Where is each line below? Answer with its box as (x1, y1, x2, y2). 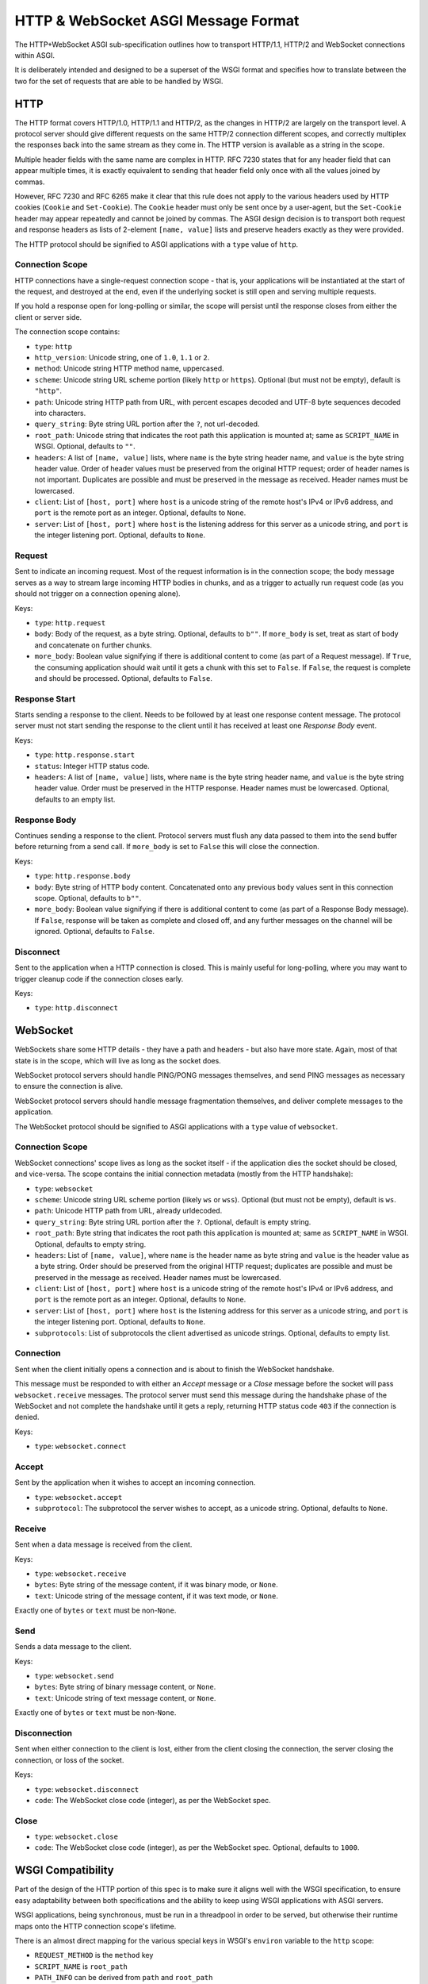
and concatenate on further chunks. (34, 640, 152, 650)
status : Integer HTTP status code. (34, 761, 150, 771)
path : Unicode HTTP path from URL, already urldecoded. (34, 1206, 223, 1216)
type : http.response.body (34, 871, 131, 881)
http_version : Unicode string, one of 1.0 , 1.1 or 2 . (34, 353, 210, 363)
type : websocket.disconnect (34, 1784, 139, 1794)
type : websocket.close (34, 1832, 119, 1841)
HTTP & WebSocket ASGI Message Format (14, 12, 300, 29)
